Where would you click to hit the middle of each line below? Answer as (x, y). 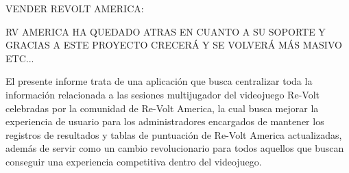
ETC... (20, 58)
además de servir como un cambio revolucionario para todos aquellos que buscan (175, 148)
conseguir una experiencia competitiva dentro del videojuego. (134, 161)
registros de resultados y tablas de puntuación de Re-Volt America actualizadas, (174, 134)
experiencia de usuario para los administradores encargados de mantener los (165, 121)
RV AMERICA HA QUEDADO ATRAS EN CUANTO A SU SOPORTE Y (166, 31)
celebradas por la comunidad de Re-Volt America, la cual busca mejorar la (162, 108)
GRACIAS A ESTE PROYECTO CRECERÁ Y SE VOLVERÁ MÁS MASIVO (174, 45)
